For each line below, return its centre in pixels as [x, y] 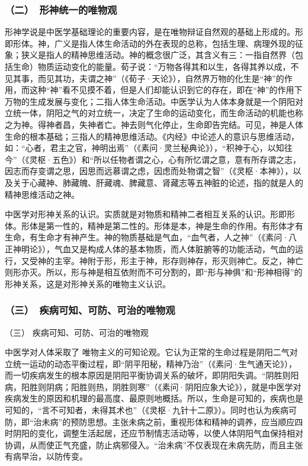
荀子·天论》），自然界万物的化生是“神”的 [206, 78]
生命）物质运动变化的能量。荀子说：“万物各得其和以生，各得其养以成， [152, 66]
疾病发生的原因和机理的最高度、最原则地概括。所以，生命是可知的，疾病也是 [154, 398]
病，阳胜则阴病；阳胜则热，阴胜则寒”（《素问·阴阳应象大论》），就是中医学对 [153, 386]
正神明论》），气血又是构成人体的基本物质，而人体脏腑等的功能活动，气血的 [150, 248]
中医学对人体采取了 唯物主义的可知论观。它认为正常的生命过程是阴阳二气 [147, 352]
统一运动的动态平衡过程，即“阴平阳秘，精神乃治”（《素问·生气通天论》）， [155, 363]
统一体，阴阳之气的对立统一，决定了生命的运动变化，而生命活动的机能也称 [158, 113]
